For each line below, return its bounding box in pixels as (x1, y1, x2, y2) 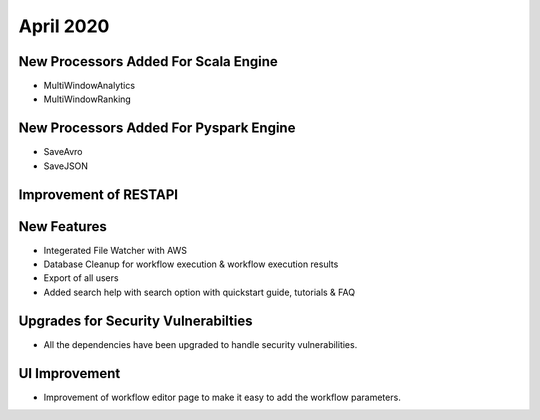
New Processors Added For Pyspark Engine (18, 120, 296, 137)
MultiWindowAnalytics (43, 80, 135, 92)
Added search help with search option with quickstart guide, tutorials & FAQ (43, 286, 355, 298)
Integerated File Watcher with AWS (43, 244, 188, 256)
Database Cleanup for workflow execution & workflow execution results (43, 258, 339, 270)
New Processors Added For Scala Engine (18, 53, 279, 70)
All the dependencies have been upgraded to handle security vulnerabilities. (43, 338, 358, 350)
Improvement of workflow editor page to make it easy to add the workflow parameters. (43, 391, 402, 403)
